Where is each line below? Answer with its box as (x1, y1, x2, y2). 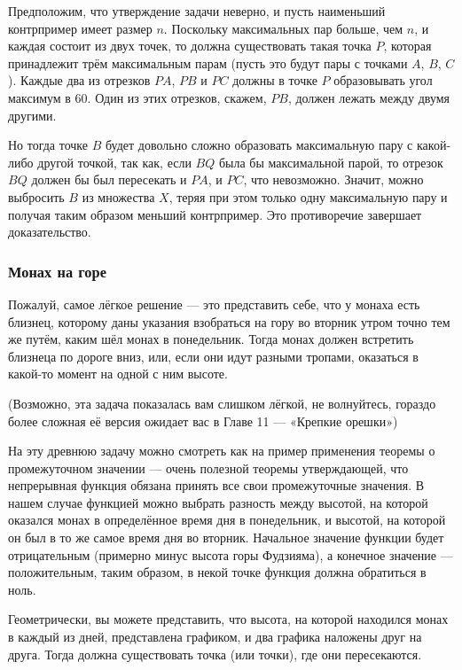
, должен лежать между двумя (287, 88, 450, 106)
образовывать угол (333, 71, 433, 90)
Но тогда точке (8, 136, 89, 154)
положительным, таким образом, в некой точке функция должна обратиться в (8, 563, 427, 581)
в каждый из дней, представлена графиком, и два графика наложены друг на (8, 627, 422, 646)
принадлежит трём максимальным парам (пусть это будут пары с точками (8, 53, 408, 72)
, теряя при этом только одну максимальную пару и (168, 187, 448, 206)
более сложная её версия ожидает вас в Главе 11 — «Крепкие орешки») (8, 411, 398, 430)
